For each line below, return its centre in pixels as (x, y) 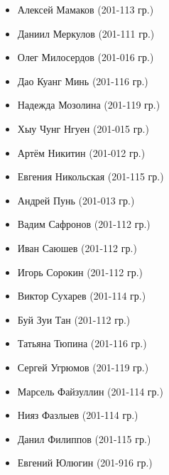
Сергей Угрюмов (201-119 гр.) (83, 367)
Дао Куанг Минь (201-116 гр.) (83, 81)
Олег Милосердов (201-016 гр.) (86, 57)
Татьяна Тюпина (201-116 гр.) (82, 343)
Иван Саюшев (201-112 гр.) (77, 247)
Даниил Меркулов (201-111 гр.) (86, 33)
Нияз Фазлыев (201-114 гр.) (78, 415)
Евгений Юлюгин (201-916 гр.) (85, 463)
